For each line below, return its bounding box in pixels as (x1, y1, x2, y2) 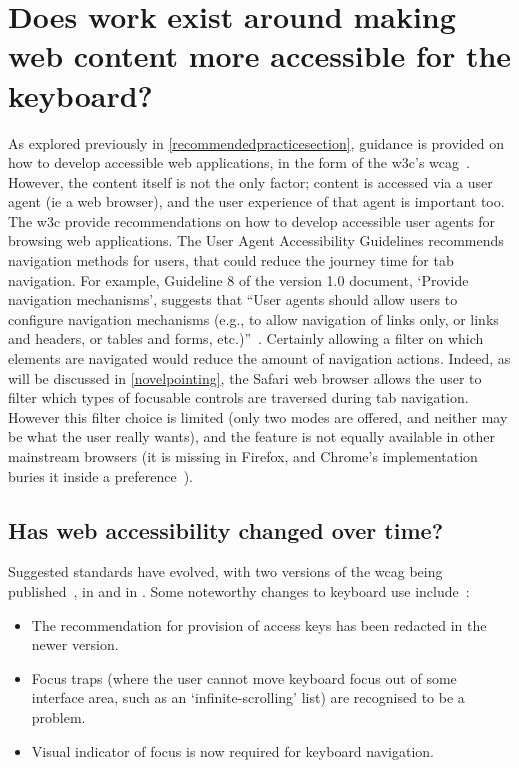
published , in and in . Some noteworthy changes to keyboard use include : (8, 580, 470, 601)
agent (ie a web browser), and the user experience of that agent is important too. (8, 191, 505, 212)
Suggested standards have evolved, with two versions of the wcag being (8, 561, 443, 582)
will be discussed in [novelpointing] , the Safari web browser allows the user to (8, 367, 482, 388)
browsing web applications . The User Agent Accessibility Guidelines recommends (8, 230, 504, 251)
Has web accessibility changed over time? (8, 514, 444, 545)
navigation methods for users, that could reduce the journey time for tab (8, 250, 454, 271)
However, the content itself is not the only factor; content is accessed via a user (8, 171, 493, 192)
